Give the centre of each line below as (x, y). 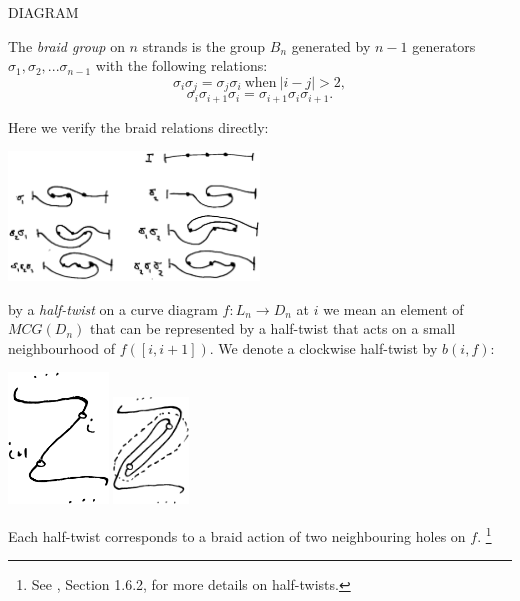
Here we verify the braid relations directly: (138, 126)
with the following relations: (181, 65)
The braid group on (66, 45)
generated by (331, 45)
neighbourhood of (62, 347)
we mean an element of (393, 308)
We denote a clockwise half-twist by (328, 347)
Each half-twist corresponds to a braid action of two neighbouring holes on (237, 535)
